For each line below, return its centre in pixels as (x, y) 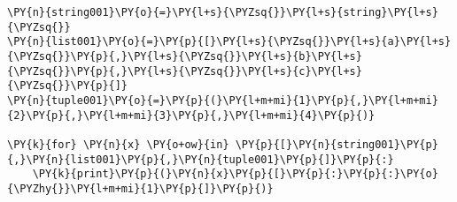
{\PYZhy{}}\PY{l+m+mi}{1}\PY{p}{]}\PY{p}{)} (140, 188)
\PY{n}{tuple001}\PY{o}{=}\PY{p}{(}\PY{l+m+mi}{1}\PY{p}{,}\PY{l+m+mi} (223, 100)
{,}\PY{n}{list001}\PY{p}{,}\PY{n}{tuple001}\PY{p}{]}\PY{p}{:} (201, 159)
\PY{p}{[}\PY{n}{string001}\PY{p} (337, 144)
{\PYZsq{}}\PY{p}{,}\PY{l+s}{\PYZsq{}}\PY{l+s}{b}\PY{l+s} (185, 56)
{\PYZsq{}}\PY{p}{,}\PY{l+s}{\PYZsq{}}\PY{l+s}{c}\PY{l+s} (185, 71)
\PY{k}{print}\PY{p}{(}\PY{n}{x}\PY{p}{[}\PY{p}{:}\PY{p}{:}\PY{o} (235, 174)
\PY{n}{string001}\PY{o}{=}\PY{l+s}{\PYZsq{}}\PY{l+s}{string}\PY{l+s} (223, 12)
